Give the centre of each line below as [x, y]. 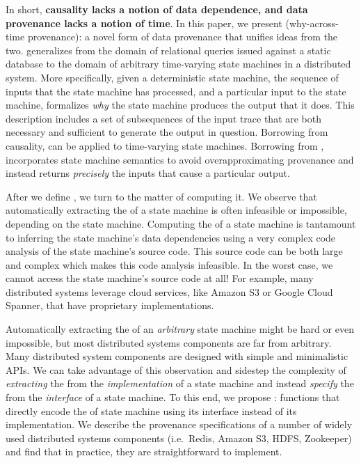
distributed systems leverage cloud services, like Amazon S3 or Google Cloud [169, 291]
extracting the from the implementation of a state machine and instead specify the [180, 383]
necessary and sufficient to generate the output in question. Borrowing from [167, 132]
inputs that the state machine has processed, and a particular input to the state [176, 91]
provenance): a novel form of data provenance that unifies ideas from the [183, 37]
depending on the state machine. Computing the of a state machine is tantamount [181, 223]
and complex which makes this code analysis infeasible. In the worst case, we [169, 264]
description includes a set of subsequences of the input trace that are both [164, 118]
